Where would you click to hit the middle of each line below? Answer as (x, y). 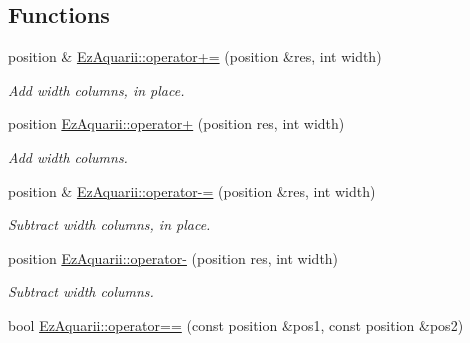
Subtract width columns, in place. (109, 224)
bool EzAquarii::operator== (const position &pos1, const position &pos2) (236, 324)
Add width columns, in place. (96, 89)
